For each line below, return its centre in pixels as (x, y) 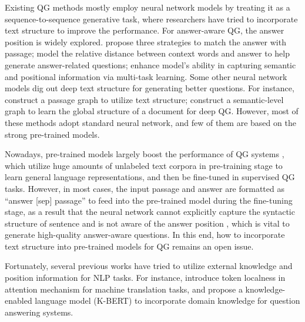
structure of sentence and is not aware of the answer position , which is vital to (147, 223)
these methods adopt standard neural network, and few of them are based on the (150, 122)
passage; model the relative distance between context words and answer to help (148, 53)
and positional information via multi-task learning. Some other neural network (146, 76)
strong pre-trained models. (52, 134)
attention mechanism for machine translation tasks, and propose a (124, 289)
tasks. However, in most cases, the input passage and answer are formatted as (145, 188)
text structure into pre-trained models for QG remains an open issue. (129, 246)
